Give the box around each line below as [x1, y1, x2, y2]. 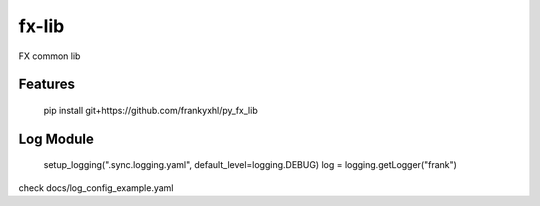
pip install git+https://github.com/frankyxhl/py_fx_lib [43, 104, 259, 116]
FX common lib [18, 50, 81, 62]
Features [18, 76, 75, 93]
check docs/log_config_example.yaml [18, 181, 174, 194]
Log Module [18, 130, 94, 147]
